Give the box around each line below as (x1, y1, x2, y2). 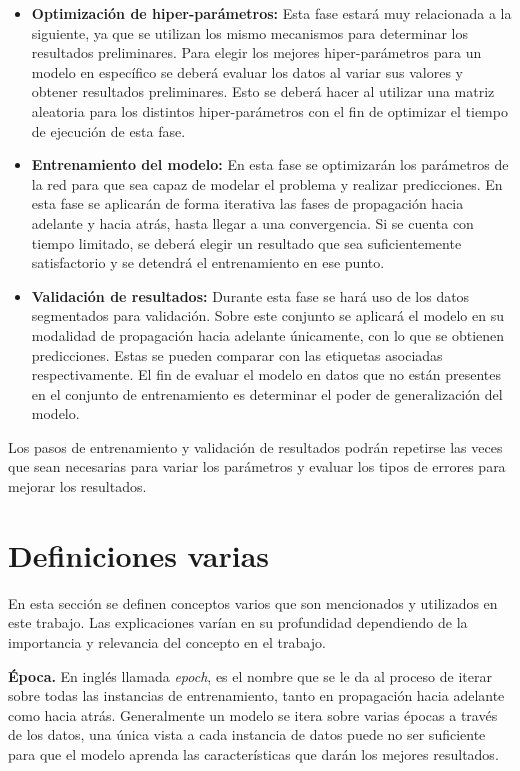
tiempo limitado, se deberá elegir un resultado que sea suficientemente (31, 232, 462, 253)
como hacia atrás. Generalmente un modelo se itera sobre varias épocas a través (8, 704, 498, 725)
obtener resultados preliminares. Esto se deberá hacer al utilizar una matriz (31, 81, 495, 102)
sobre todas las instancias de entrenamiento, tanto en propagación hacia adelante (8, 685, 505, 706)
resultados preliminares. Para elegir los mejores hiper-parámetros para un (31, 42, 482, 63)
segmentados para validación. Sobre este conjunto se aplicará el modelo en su (31, 305, 504, 326)
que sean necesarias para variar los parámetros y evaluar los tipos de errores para (8, 456, 506, 477)
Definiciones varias (8, 534, 270, 575)
